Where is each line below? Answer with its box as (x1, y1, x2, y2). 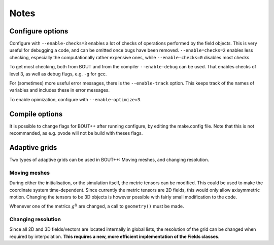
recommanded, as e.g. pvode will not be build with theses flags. (9, 130, 143, 136)
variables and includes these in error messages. (9, 87, 110, 93)
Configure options (9, 27, 68, 35)
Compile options (9, 109, 63, 118)
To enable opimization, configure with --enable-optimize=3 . (9, 96, 142, 102)
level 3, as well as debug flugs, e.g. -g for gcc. (9, 71, 107, 77)
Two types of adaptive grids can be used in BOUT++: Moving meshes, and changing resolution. (9, 157, 209, 162)
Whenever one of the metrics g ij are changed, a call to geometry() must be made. (9, 202, 184, 210)
